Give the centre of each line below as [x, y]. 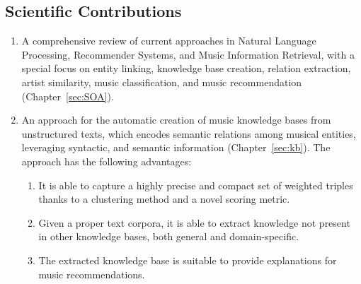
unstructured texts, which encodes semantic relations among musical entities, [189, 133]
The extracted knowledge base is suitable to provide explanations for [188, 260]
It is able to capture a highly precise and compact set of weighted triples [196, 185]
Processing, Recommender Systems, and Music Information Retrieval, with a [188, 54]
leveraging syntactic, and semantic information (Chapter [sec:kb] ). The [176, 147]
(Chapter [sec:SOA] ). [68, 96]
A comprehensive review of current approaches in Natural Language [169, 41]
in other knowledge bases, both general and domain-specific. [169, 236]
